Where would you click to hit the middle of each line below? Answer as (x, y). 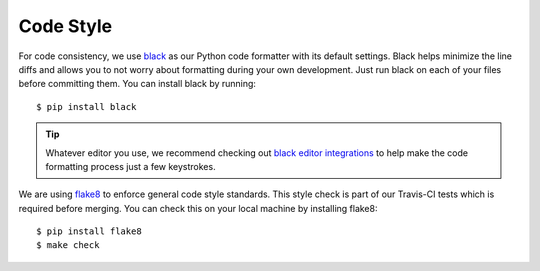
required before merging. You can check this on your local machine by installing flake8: (198, 208)
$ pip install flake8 (89, 231)
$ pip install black (86, 106)
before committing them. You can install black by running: (137, 84)
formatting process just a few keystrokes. (130, 166)
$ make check (68, 245)
